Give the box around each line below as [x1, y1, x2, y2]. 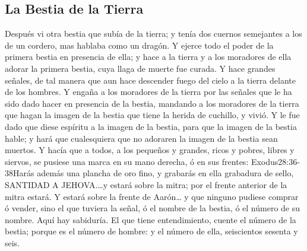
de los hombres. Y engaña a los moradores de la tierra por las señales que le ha [5, 85, 292, 98]
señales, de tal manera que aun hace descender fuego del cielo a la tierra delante [5, 74, 296, 86]
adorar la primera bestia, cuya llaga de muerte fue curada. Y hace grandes [5, 62, 276, 74]
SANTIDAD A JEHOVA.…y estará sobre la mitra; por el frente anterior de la [5, 178, 287, 190]
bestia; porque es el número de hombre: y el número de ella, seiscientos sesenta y [5, 225, 298, 237]
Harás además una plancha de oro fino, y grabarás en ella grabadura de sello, [13, 167, 294, 179]
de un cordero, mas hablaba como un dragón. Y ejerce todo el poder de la [5, 39, 274, 51]
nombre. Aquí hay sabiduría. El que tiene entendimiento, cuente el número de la [5, 213, 296, 225]
